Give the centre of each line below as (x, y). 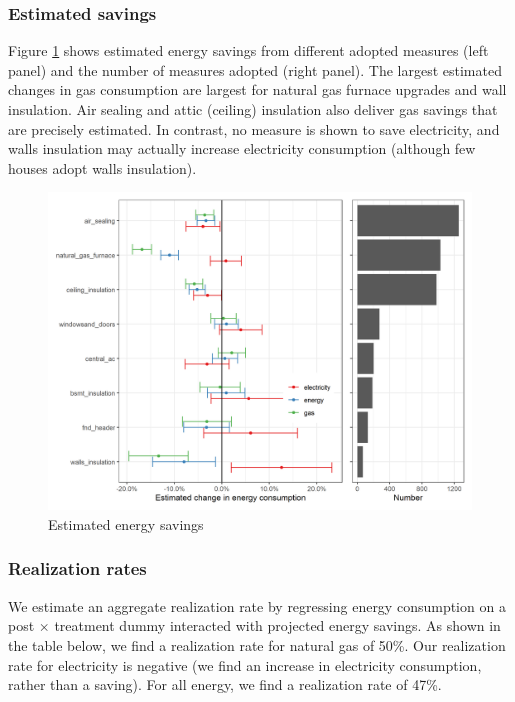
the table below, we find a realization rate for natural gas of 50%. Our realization (257, 644)
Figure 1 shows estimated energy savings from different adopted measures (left (248, 50)
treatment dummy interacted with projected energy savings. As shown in (277, 625)
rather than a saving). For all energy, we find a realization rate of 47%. (225, 684)
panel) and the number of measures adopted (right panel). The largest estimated (255, 69)
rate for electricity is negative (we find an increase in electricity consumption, (245, 664)
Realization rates (77, 568)
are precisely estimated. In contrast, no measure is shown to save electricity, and (254, 128)
